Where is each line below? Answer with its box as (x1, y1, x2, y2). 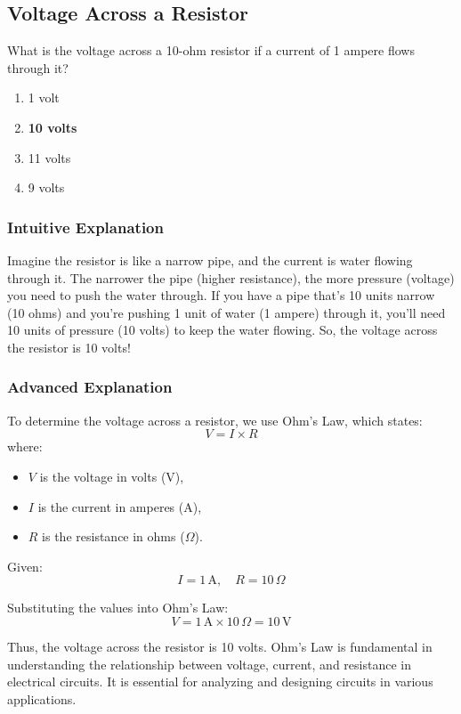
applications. (7, 689, 77, 708)
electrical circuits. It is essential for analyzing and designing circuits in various (7, 672, 433, 691)
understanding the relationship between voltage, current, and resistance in (7, 654, 411, 673)
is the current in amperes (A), (37, 497, 202, 515)
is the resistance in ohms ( (42, 527, 185, 546)
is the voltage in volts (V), (39, 467, 184, 485)
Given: (7, 556, 43, 575)
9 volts (28, 178, 65, 197)
